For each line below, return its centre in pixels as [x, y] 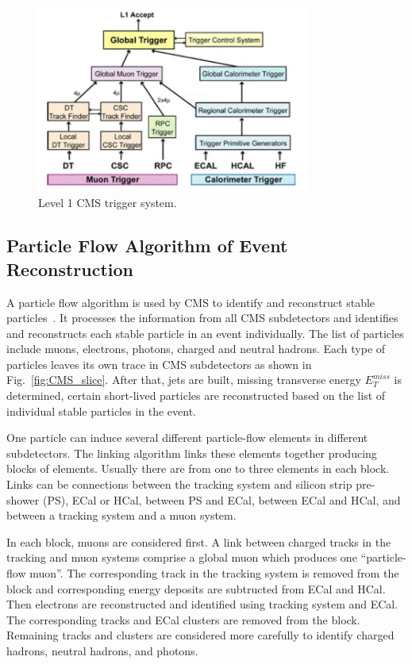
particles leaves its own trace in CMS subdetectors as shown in [159, 364]
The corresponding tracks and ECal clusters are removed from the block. [183, 619]
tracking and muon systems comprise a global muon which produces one [182, 557]
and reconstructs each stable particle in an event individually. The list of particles [205, 333]
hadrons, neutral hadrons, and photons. [102, 650]
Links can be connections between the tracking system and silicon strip [179, 484]
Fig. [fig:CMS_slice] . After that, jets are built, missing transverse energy [184, 380]
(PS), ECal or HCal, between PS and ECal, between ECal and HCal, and [221, 499]
